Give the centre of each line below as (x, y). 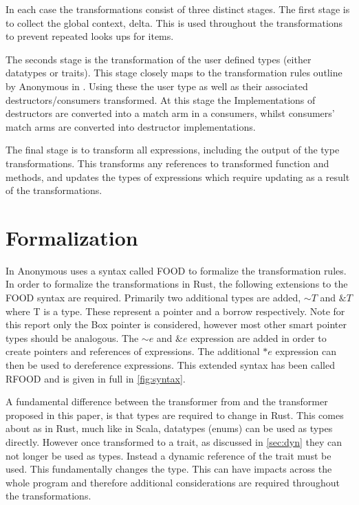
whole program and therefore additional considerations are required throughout (173, 482)
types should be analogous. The (72, 337)
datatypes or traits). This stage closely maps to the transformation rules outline (174, 73)
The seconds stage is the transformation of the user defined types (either (159, 59)
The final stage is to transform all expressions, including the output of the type (173, 150)
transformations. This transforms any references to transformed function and (167, 163)
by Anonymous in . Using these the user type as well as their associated (157, 86)
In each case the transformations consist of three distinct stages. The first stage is (178, 9)
